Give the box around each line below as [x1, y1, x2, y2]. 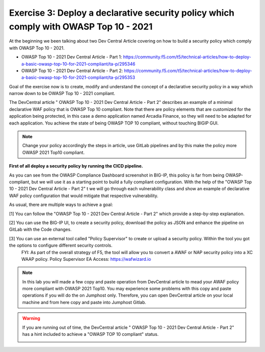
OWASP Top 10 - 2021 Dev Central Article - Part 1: [21, 54, 122, 60]
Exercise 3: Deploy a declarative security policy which [9, 7, 235, 18]
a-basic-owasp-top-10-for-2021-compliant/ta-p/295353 [21, 75, 135, 80]
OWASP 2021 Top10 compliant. [22, 150, 85, 155]
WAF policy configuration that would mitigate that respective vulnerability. [9, 193, 159, 199]
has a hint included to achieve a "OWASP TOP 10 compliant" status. [22, 331, 159, 337]
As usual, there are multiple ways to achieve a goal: [9, 201, 113, 208]
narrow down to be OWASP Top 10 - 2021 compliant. [9, 91, 115, 97]
